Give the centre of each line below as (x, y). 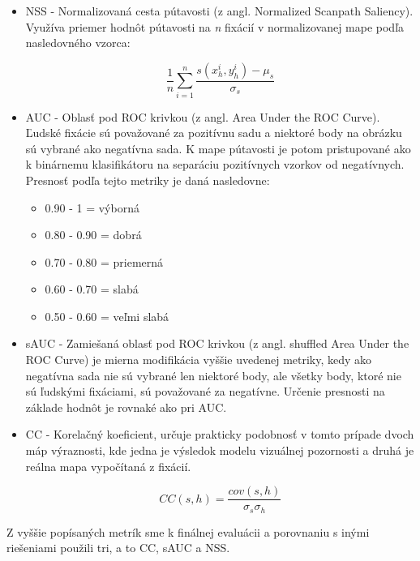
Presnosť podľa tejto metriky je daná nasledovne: (148, 180)
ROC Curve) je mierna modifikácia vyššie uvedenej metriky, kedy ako (199, 360)
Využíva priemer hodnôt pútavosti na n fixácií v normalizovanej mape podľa (215, 26)
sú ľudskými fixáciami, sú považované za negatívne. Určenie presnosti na (205, 391)
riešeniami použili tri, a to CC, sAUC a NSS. (118, 548)
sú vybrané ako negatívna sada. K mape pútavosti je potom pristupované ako (218, 148)
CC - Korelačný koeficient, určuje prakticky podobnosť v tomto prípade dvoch (220, 434)
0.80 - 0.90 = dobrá (93, 235)
